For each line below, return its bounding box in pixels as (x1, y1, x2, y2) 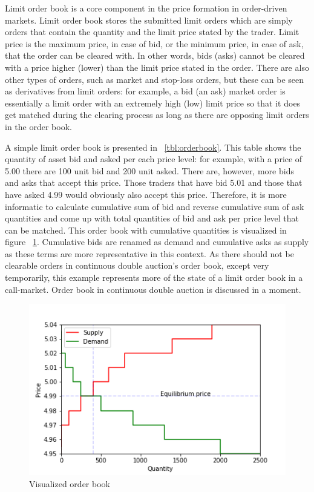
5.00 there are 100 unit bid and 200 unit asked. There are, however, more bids (5, 164, 294, 177)
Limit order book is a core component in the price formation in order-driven (5, 2, 287, 14)
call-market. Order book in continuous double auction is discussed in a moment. (5, 283, 301, 295)
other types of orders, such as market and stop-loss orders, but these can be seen (5, 73, 304, 85)
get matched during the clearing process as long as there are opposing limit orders (5, 108, 309, 121)
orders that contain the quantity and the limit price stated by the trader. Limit (5, 25, 299, 38)
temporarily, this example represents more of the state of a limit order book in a (5, 271, 303, 284)
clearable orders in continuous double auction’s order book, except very (5, 259, 269, 272)
